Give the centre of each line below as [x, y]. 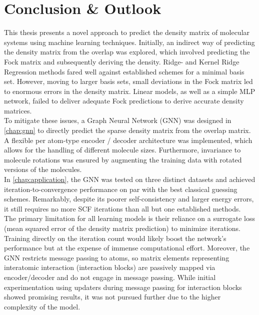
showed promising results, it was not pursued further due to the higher [112, 297]
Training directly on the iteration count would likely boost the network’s [115, 238]
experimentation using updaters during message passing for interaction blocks [123, 287]
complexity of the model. [42, 306]
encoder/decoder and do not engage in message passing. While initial [110, 277]
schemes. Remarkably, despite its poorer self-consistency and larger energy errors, [129, 199]
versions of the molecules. [43, 169]
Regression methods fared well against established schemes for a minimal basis [124, 71]
